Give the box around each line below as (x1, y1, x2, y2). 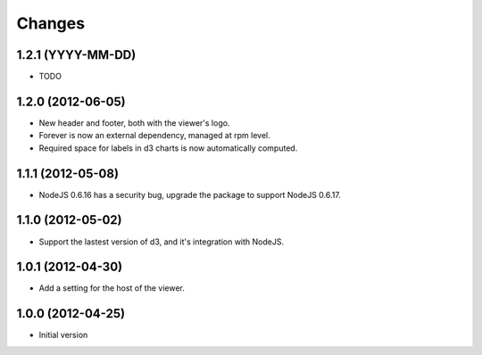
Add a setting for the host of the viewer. (38, 283, 185, 293)
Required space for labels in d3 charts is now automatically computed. (38, 143, 298, 153)
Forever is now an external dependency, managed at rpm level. (38, 130, 271, 141)
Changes (16, 13, 85, 33)
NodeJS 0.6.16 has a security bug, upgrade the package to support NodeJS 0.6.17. (38, 189, 341, 200)
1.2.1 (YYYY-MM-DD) (16, 47, 137, 62)
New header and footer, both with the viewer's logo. (38, 117, 230, 128)
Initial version (38, 330, 88, 341)
